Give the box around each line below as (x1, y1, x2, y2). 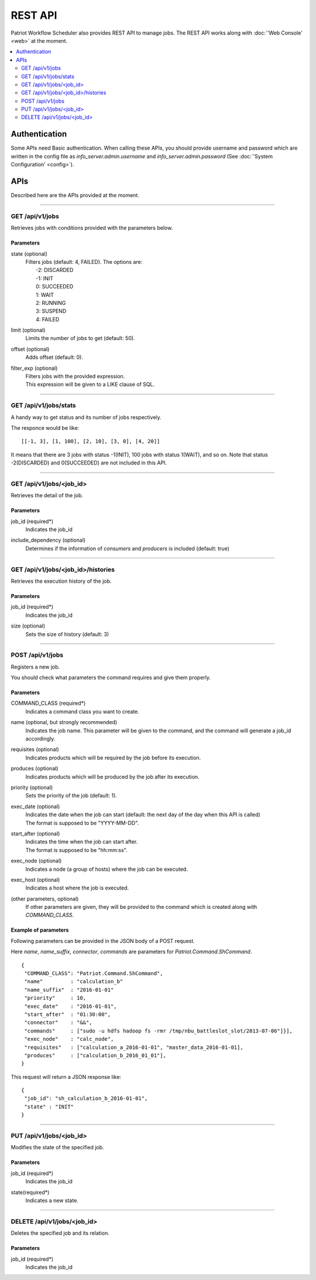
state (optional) (11, 250, 48, 257)
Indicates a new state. (25, 1197, 78, 1204)
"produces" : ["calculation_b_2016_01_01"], (24, 1052, 167, 1058)
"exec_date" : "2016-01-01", (24, 1003, 117, 1010)
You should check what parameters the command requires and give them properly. (11, 674, 211, 681)
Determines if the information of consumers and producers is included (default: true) (25, 545, 229, 552)
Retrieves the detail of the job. (11, 492, 84, 499)
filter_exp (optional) (11, 364, 58, 372)
